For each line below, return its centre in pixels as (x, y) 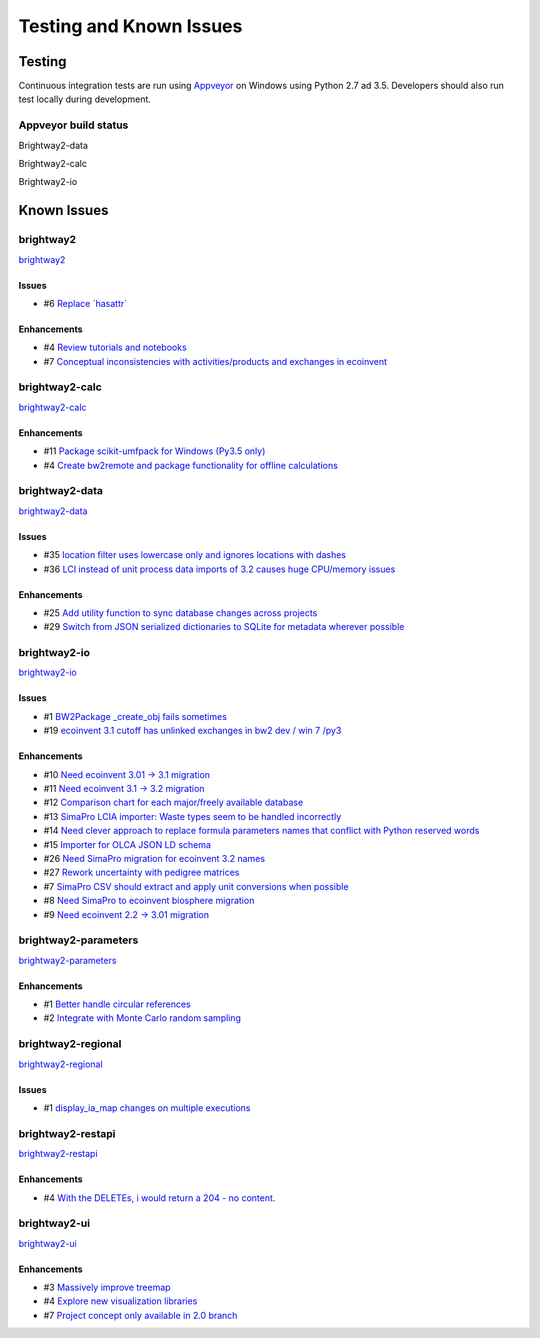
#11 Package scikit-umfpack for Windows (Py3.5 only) (154, 451)
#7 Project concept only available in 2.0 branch (140, 1315)
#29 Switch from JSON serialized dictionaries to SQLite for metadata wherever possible (224, 627)
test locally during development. (85, 99)
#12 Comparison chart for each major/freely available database (173, 802)
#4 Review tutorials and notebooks (115, 347)
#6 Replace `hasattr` (85, 303)
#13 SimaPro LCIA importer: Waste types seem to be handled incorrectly (192, 816)
